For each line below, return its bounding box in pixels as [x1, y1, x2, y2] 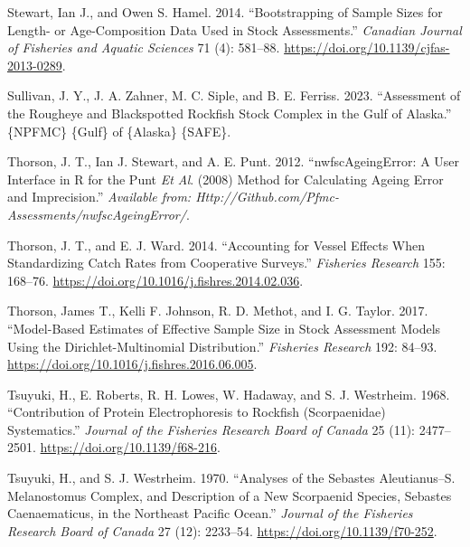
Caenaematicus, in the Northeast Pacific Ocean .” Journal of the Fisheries [7, 504, 413, 523]
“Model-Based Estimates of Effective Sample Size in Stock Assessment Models [7, 318, 441, 337]
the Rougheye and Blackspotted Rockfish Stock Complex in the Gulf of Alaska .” [7, 103, 452, 122]
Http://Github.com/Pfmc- [195, 187, 339, 206]
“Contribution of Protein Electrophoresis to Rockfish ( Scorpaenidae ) [7, 402, 386, 421]
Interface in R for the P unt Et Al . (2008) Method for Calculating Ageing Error [7, 169, 444, 188]
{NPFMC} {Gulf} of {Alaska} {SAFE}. [7, 121, 231, 140]
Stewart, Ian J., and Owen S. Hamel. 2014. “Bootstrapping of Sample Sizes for [7, 3, 443, 21]
